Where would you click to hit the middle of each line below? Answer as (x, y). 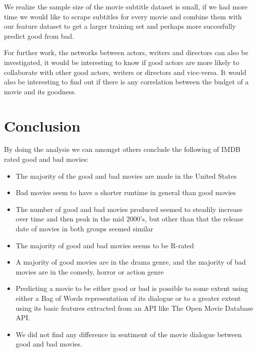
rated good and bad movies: (46, 159)
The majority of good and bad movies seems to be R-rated (105, 245)
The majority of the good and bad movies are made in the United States (126, 176)
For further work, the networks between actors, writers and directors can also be (126, 52)
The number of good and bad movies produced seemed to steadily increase (129, 209)
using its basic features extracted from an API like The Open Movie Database (134, 308)
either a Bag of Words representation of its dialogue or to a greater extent (128, 298)
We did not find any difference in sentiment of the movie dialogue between (129, 334)
